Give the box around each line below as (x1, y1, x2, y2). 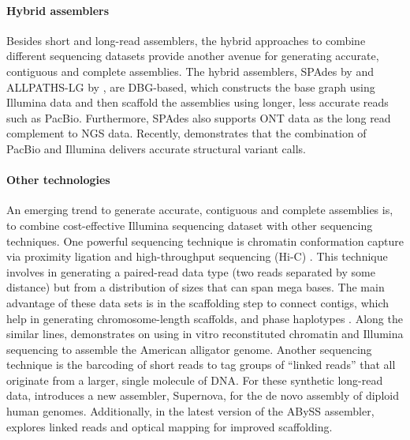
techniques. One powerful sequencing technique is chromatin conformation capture (6, 232, 404, 249)
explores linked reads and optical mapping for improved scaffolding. (6, 418, 333, 434)
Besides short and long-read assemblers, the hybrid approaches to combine (6, 32, 366, 48)
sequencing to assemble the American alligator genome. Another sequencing (6, 340, 372, 357)
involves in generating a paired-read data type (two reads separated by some (6, 263, 375, 280)
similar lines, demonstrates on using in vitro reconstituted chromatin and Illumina (6, 325, 404, 342)
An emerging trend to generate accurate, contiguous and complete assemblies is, (6, 201, 393, 218)
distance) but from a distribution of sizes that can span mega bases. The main (6, 279, 385, 295)
